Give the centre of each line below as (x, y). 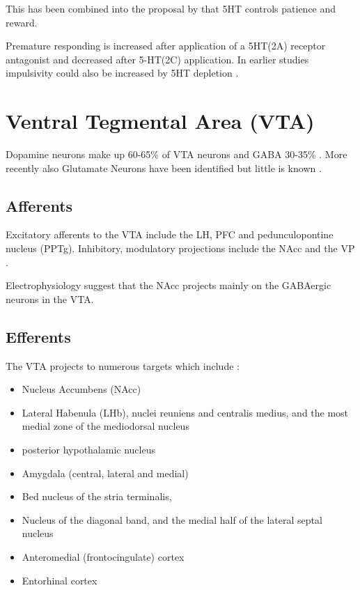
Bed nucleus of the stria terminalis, (97, 496)
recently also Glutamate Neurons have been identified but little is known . (164, 168)
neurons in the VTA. (50, 298)
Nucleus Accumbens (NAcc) (81, 389)
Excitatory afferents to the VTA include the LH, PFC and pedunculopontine (170, 234)
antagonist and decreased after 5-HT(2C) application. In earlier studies (157, 59)
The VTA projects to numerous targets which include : (123, 365)
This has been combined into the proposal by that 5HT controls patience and (171, 8)
